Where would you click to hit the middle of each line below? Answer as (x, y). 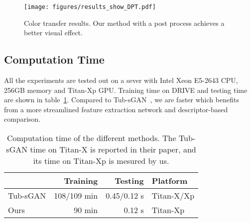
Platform (170, 181)
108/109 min (76, 196)
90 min (86, 210)
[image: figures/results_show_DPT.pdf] (90, 7)
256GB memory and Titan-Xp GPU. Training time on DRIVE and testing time (126, 90)
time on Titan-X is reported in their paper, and (113, 149)
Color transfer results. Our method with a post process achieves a (124, 23)
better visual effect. (53, 33)
